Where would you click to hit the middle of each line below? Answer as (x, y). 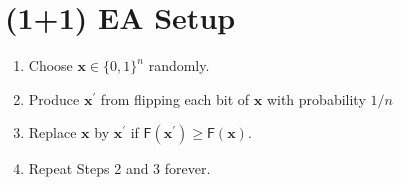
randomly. (179, 65)
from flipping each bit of (175, 98)
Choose (50, 65)
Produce (54, 98)
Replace (52, 132)
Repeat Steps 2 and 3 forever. (119, 168)
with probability (316, 98)
